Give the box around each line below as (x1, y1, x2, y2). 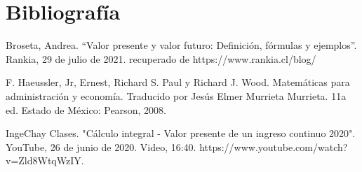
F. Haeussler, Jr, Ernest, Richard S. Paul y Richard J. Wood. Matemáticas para (6, 75, 350, 89)
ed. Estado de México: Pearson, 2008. (6, 102, 166, 117)
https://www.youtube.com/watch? (199, 139, 348, 154)
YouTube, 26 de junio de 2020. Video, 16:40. (6, 139, 196, 154)
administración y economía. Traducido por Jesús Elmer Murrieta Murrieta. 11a (6, 88, 347, 103)
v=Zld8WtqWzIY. (6, 153, 84, 168)
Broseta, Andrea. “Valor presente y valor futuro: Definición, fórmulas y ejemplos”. (6, 38, 357, 52)
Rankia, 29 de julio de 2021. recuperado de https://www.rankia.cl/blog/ (6, 51, 316, 66)
